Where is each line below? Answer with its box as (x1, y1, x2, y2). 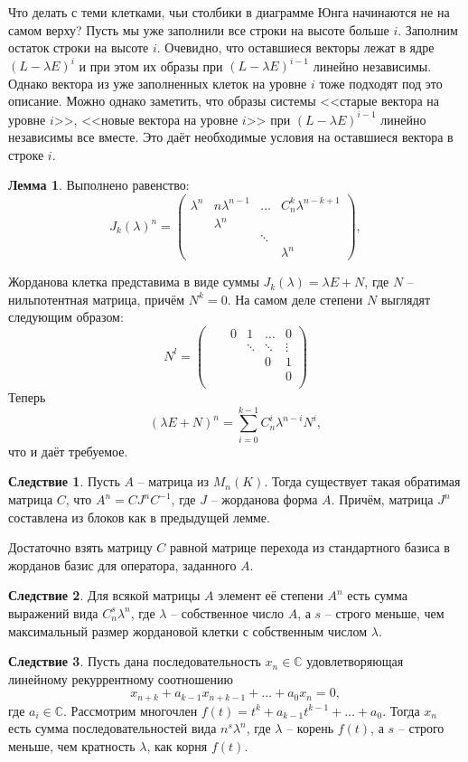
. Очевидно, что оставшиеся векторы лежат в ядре (156, 38, 435, 57)
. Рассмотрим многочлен (63, 701, 198, 720)
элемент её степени (218, 586, 323, 605)
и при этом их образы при (79, 56, 223, 75)
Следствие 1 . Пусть (8, 472, 120, 491)
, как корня (146, 736, 208, 755)
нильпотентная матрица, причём (8, 289, 185, 308)
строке (8, 145, 44, 164)
